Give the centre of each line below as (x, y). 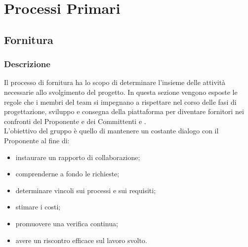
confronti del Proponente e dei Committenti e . (75, 121)
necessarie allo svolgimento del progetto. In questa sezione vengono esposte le (121, 92)
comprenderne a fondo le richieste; (67, 174)
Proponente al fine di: (37, 140)
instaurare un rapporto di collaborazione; (78, 157)
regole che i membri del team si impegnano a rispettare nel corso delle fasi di (120, 102)
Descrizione (27, 64)
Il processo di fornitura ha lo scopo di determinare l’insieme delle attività (115, 82)
